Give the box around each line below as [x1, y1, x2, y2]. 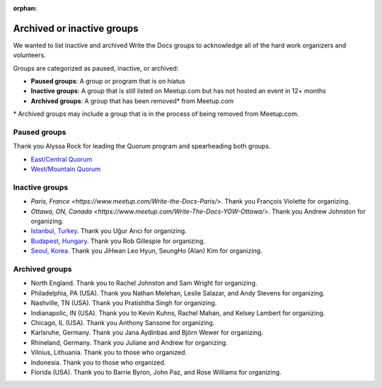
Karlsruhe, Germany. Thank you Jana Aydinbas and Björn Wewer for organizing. [30, 329, 264, 337]
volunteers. [13, 51, 46, 59]
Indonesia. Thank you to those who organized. [30, 358, 166, 367]
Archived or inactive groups [13, 22, 139, 35]
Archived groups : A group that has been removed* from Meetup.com [30, 96, 234, 105]
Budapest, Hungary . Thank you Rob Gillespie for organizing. [30, 237, 205, 245]
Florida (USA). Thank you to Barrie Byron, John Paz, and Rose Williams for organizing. [30, 368, 282, 376]
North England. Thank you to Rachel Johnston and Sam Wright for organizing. [30, 279, 257, 288]
